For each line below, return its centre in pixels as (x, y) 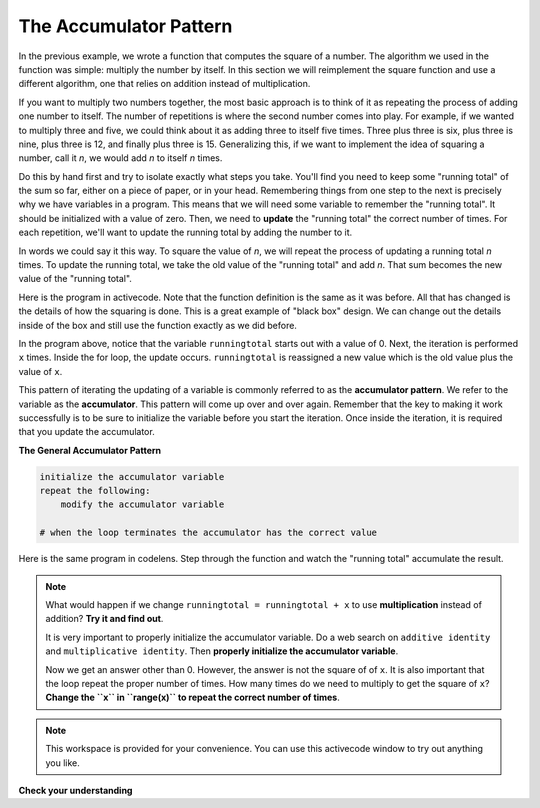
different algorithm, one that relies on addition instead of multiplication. (164, 84)
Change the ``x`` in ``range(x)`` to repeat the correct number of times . (192, 697)
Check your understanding (75, 790)
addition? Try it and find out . (104, 619)
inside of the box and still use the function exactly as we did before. (157, 325)
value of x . (40, 371)
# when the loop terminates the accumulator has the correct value (208, 533)
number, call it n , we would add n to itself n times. (120, 158)
